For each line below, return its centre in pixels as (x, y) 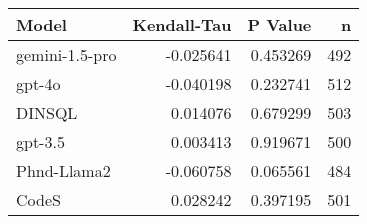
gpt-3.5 (40, 141)
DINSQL (47, 112)
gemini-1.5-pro (66, 54)
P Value (279, 24)
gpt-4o (38, 83)
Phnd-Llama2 (63, 170)
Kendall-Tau (182, 24)
